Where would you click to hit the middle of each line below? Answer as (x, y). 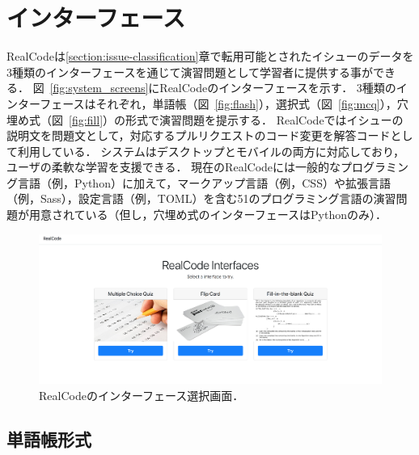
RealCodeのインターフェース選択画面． (142, 395)
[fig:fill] (86, 119)
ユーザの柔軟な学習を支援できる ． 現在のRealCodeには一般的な (174, 167)
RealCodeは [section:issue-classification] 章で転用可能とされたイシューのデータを (210, 56)
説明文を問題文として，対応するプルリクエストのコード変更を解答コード (199, 135)
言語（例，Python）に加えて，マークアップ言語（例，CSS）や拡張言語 (204, 182)
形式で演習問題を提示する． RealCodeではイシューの (265, 119)
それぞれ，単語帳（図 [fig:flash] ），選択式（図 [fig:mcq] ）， (246, 103)
